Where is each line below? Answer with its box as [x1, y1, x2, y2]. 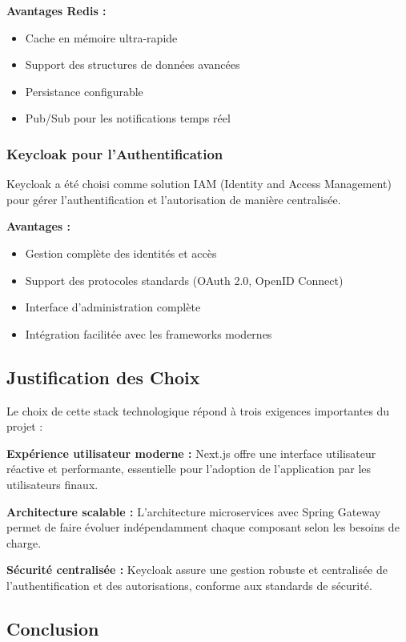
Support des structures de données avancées [25, 56, 240, 73]
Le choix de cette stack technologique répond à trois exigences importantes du [6, 402, 390, 419]
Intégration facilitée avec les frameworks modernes [25, 325, 272, 342]
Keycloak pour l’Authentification [6, 143, 223, 163]
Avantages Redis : [6, 2, 107, 18]
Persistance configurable [25, 82, 143, 99]
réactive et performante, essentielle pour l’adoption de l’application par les [6, 460, 372, 477]
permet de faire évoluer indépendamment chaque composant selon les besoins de [6, 519, 400, 536]
